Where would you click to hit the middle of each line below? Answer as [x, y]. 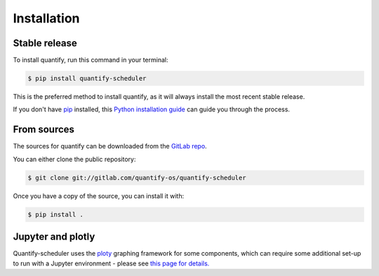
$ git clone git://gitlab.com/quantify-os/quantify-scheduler [137, 178]
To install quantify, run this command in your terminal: [91, 60]
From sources [44, 130]
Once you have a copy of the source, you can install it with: [99, 195]
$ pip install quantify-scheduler [87, 78]
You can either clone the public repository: [74, 159]
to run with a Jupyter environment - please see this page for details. [111, 263]
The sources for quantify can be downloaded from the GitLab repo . [110, 146]
